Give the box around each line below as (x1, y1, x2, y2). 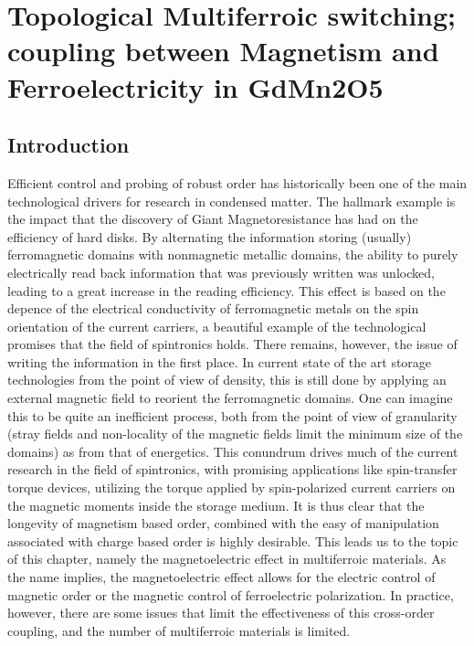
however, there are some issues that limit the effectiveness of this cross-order (7, 603, 435, 622)
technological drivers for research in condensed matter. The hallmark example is (7, 191, 456, 210)
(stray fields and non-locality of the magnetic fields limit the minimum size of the (7, 424, 463, 443)
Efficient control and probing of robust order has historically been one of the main (7, 173, 468, 192)
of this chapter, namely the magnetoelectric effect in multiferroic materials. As (7, 549, 447, 568)
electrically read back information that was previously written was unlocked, (7, 262, 435, 281)
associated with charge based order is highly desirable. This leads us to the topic (7, 531, 458, 550)
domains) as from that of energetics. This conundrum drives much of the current (7, 441, 458, 461)
